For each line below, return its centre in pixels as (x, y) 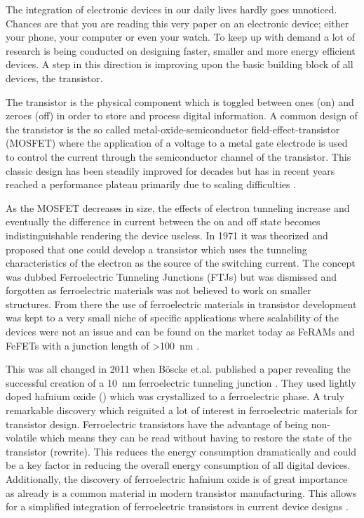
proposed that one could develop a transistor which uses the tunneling (156, 249)
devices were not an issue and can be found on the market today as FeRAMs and (180, 332)
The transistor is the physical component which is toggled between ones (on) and (180, 101)
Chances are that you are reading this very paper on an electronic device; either (177, 23)
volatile (21, 438)
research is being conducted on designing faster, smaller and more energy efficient (181, 50)
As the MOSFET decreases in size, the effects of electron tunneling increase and (178, 207)
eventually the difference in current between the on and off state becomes (163, 221)
